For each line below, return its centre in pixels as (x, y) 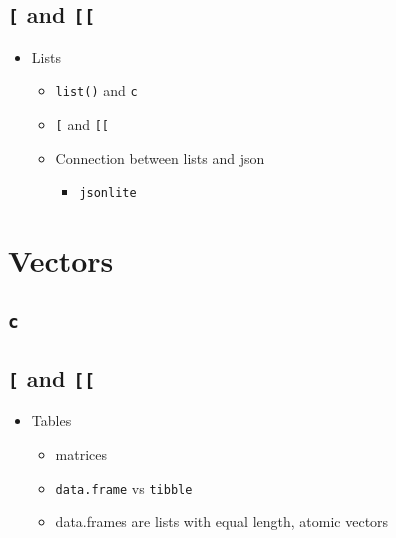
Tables (51, 420)
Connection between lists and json (160, 157)
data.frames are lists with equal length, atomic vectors (222, 521)
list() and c (96, 90)
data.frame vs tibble (124, 487)
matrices (81, 454)
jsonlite (108, 193)
